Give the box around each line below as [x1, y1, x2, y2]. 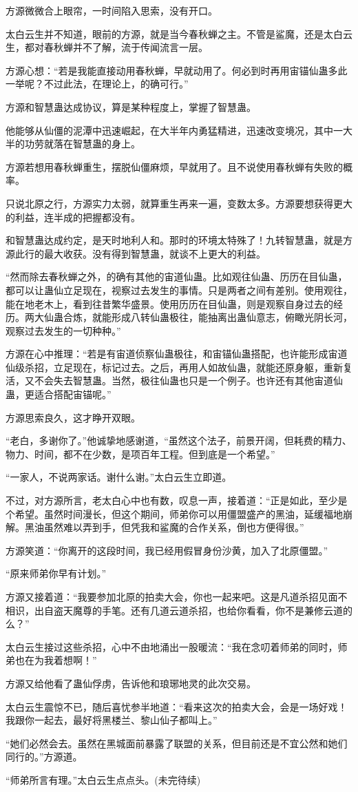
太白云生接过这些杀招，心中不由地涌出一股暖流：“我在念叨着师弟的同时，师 [6, 639, 348, 654]
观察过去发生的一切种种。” [6, 323, 121, 337]
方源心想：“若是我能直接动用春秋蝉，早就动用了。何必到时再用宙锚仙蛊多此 [6, 63, 348, 77]
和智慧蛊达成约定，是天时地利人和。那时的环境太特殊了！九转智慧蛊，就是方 [6, 233, 352, 247]
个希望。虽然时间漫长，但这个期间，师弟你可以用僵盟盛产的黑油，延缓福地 [6, 506, 343, 521]
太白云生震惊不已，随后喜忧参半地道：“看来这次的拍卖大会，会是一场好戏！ [6, 699, 348, 713]
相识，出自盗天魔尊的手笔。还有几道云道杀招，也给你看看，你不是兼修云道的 [6, 603, 352, 617]
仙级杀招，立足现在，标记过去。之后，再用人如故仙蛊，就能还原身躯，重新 [6, 359, 343, 374]
